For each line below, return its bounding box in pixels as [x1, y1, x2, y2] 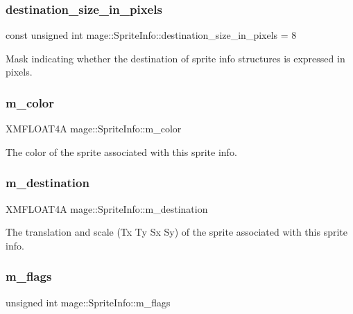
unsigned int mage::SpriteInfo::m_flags [6, 295, 171, 309]
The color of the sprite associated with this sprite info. [6, 144, 237, 159]
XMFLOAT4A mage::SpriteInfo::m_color [6, 121, 182, 136]
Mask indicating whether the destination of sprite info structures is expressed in [6, 51, 345, 65]
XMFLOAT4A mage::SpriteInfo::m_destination [6, 201, 208, 216]
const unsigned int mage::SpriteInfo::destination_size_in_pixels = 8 [6, 28, 297, 42]
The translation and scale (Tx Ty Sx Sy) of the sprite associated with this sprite [6, 225, 347, 239]
